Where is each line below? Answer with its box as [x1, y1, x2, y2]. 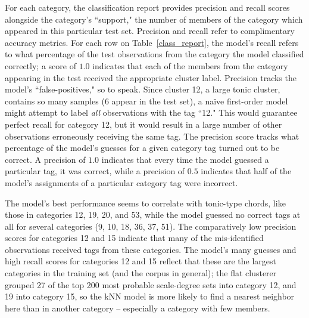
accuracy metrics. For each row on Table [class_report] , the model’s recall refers [5, 36, 299, 48]
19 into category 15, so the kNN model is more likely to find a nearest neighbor [5, 290, 295, 302]
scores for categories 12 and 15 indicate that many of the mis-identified [5, 231, 264, 244]
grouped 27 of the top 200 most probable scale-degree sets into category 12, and [5, 278, 296, 291]
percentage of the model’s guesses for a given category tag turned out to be [5, 141, 280, 154]
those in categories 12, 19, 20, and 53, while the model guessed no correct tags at [5, 208, 301, 221]
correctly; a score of [5, 59, 76, 72]
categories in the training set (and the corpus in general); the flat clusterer [5, 267, 277, 279]
